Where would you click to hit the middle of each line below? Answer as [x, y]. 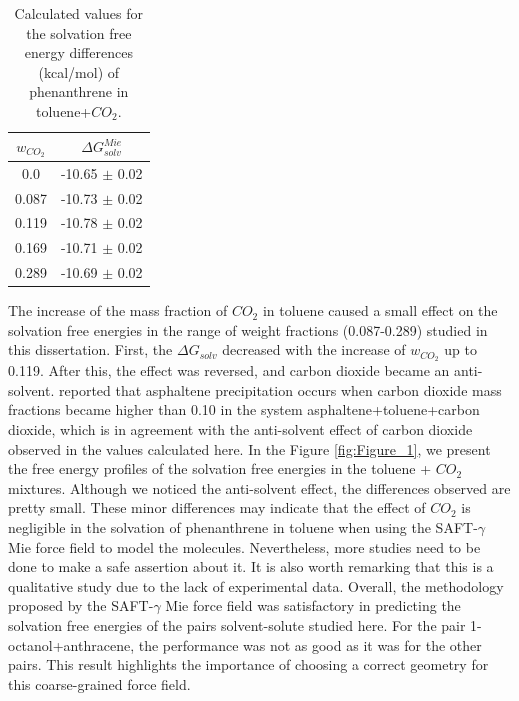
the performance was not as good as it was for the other [310, 644]
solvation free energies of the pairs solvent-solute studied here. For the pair [237, 624]
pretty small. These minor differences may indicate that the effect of [217, 507]
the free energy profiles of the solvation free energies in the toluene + [220, 468]
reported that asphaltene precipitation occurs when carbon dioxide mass [280, 389]
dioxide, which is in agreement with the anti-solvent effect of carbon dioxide [240, 428]
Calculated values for [79, 13]
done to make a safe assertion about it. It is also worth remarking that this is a [251, 566]
